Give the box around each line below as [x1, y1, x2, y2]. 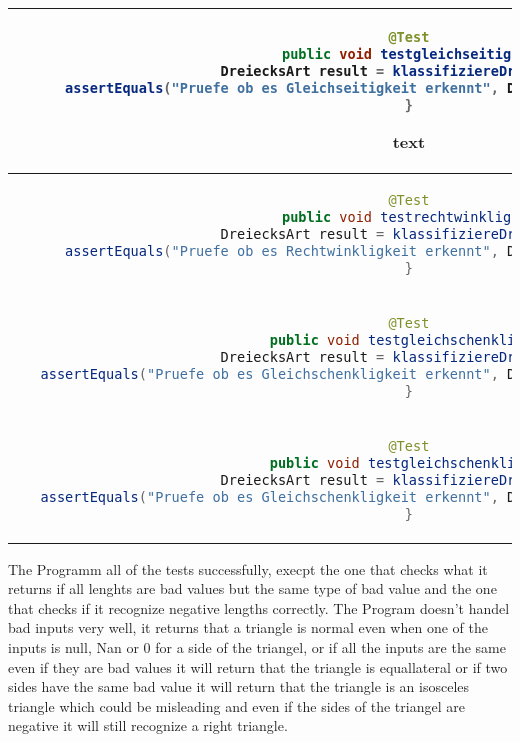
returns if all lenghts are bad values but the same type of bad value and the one [8, 578, 497, 599]
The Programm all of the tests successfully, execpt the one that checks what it [8, 558, 488, 579]
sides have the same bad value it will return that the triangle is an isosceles [8, 676, 470, 697]
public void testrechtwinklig [281, 208, 512, 225]
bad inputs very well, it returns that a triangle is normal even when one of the [8, 617, 488, 638]
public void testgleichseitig [281, 45, 512, 62]
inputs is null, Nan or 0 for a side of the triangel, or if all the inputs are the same [8, 637, 506, 658]
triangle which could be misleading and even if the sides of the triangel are [8, 695, 465, 716]
